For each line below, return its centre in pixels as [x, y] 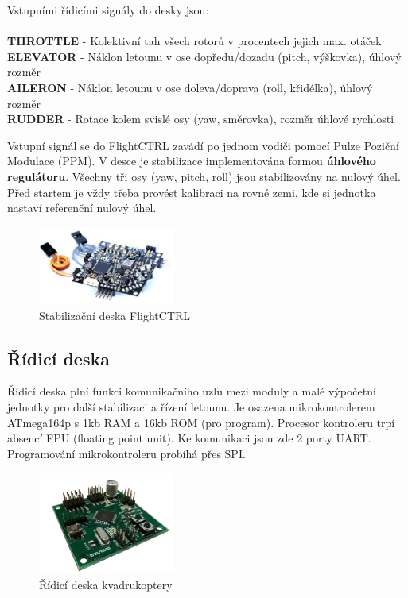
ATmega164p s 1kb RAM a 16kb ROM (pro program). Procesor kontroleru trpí [201, 422]
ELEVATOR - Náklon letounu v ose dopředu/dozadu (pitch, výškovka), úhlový [204, 56]
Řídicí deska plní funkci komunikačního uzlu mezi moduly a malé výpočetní [192, 391]
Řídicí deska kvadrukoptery [106, 585]
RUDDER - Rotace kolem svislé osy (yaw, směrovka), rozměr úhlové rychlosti [201, 119]
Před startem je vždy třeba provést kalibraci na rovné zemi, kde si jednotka [192, 192]
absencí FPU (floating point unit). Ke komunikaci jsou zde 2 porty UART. [189, 438]
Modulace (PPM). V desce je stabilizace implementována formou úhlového [192, 161]
